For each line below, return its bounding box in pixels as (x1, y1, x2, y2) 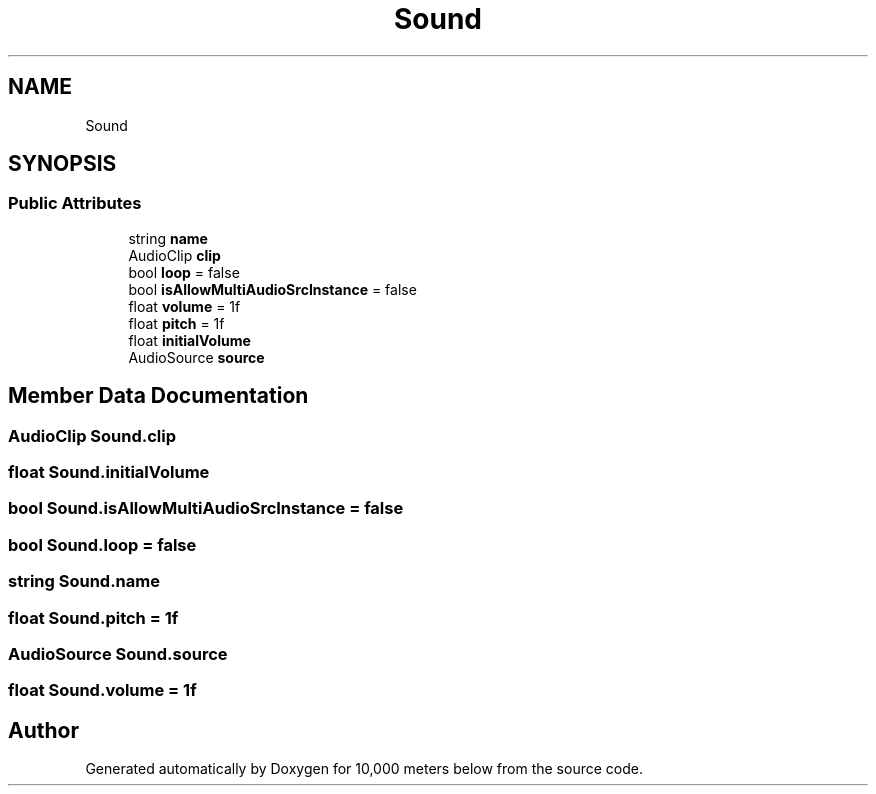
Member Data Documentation (8, 383, 309, 409)
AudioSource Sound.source (8, 643, 228, 664)
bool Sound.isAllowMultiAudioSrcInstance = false (8, 498, 404, 519)
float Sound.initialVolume (8, 462, 210, 483)
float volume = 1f (128, 297, 241, 315)
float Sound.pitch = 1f (8, 607, 179, 628)
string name (128, 229, 208, 247)
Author (8, 717, 79, 743)
